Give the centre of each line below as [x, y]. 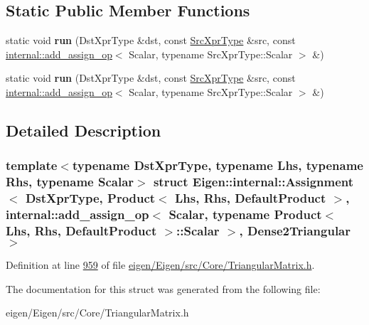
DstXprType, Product [90, 198]
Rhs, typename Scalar [70, 182]
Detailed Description [84, 130]
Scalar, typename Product [245, 214]
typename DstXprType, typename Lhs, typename [218, 165]
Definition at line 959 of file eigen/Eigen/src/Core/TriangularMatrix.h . [160, 265]
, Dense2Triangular [295, 230]
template [32, 165]
